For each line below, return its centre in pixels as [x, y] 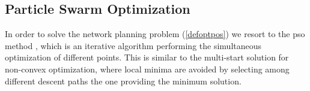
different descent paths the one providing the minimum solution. [123, 81]
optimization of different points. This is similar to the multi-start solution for [147, 57]
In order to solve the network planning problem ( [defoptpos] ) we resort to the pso [155, 34]
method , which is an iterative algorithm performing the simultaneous [133, 45]
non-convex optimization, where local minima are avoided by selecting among [147, 69]
